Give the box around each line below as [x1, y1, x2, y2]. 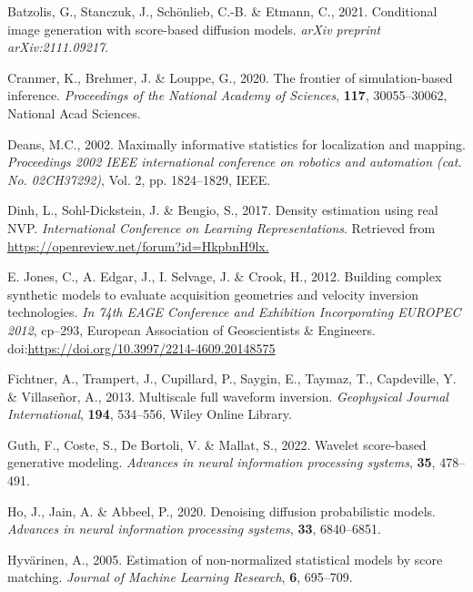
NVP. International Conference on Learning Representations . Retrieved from [7, 218, 436, 237]
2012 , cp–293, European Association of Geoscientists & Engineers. [7, 320, 376, 339]
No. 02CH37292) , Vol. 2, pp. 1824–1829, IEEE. [7, 169, 271, 189]
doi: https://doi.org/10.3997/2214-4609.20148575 [7, 338, 276, 357]
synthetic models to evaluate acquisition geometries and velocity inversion [7, 284, 418, 303]
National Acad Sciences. [7, 103, 141, 122]
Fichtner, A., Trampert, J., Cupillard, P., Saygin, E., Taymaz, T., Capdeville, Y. [7, 369, 457, 388]
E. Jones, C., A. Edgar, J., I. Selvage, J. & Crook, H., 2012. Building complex [7, 267, 442, 286]
